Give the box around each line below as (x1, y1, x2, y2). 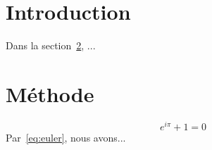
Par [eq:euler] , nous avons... (6, 130, 126, 144)
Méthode (6, 79, 94, 108)
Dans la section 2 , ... (6, 38, 96, 53)
